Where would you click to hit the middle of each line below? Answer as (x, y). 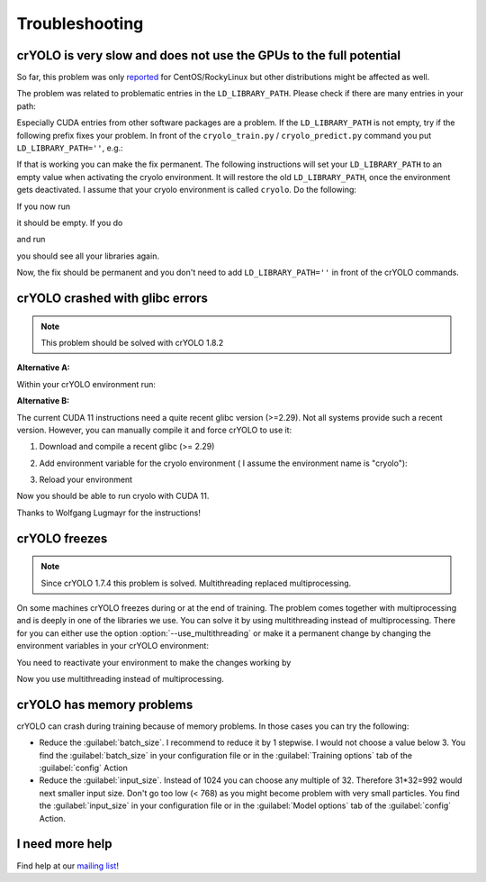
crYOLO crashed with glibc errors (112, 298)
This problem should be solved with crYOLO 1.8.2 (132, 342)
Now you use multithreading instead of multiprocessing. (120, 678)
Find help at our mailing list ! (67, 866)
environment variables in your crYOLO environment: (112, 646)
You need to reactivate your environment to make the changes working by (154, 662)
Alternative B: (43, 401)
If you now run (44, 206)
